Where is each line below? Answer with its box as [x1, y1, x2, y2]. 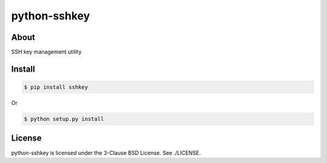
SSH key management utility [11, 48, 82, 56]
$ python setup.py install [24, 116, 104, 122]
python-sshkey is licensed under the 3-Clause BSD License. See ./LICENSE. [11, 149, 201, 156]
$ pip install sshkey [24, 84, 88, 91]
